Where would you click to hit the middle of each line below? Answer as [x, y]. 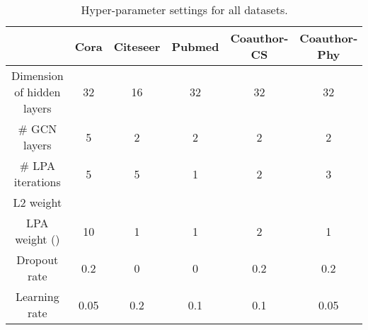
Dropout [38, 260]
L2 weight [38, 202]
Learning [38, 296]
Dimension [38, 75]
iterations [37, 182]
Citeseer [137, 46]
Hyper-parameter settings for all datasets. [184, 10]
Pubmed [195, 46]
